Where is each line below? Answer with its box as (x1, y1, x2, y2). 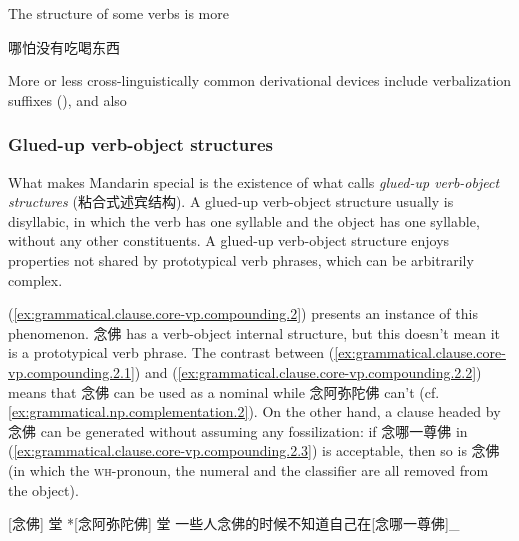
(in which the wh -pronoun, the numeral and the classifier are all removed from (8, 459, 489, 480)
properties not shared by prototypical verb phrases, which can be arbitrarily (8, 249, 474, 270)
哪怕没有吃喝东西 (8, 36, 120, 57)
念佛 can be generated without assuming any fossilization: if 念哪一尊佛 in (8, 420, 468, 441)
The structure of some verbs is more (8, 3, 229, 23)
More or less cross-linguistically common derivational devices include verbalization (8, 70, 512, 91)
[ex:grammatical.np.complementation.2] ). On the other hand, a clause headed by (8, 401, 501, 422)
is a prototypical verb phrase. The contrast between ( (8, 342, 335, 363)
